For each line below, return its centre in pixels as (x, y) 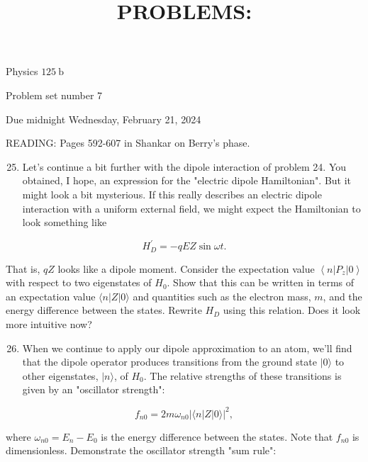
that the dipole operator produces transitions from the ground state (169, 362)
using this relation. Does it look (292, 310)
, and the (342, 296)
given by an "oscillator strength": (94, 389)
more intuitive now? (49, 324)
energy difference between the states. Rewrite (104, 310)
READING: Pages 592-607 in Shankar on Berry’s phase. (128, 143)
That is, (23, 268)
